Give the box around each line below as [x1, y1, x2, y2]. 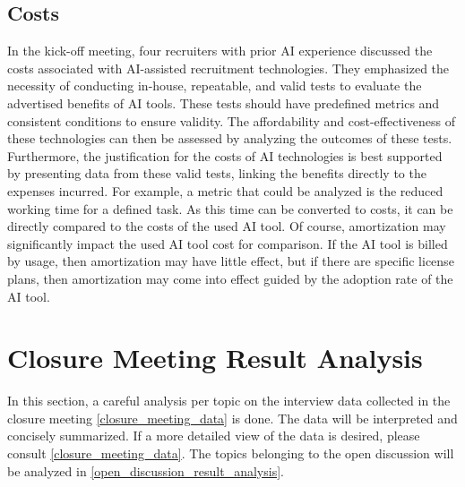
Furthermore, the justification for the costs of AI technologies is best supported [7, 146, 443, 165]
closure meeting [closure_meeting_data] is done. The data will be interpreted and [7, 408, 458, 427]
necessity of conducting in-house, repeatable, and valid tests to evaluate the [7, 76, 422, 95]
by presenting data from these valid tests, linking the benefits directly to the [7, 164, 426, 183]
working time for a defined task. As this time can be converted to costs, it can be [7, 199, 453, 218]
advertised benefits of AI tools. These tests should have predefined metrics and [7, 93, 440, 112]
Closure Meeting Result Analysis [7, 339, 423, 376]
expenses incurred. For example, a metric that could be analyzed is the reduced [7, 181, 443, 200]
